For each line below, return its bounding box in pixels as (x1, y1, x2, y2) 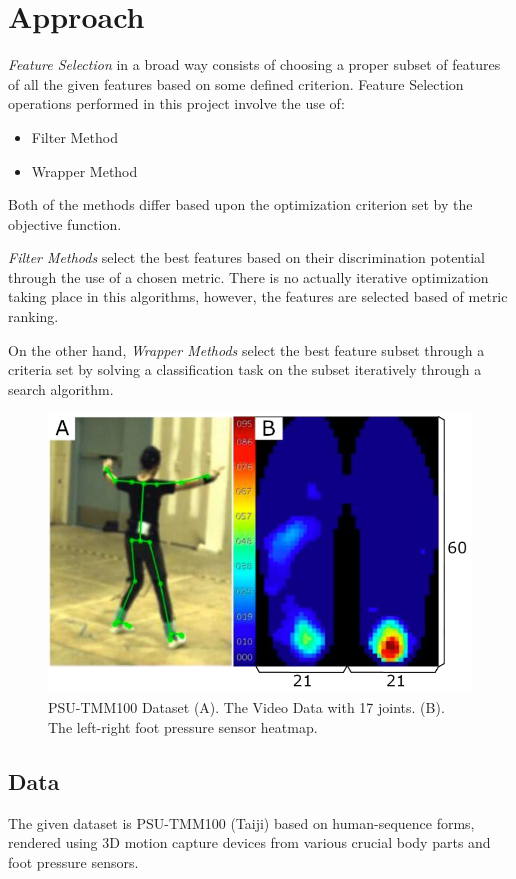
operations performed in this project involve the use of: (8, 93, 345, 114)
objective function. (8, 213, 122, 234)
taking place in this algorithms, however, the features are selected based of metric (8, 286, 508, 307)
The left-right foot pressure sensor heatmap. (48, 716, 318, 737)
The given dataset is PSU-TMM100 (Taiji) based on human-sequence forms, (8, 812, 475, 833)
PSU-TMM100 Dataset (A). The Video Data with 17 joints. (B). (48, 697, 445, 718)
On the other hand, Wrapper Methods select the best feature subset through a (8, 339, 485, 360)
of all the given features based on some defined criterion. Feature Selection (8, 73, 464, 94)
